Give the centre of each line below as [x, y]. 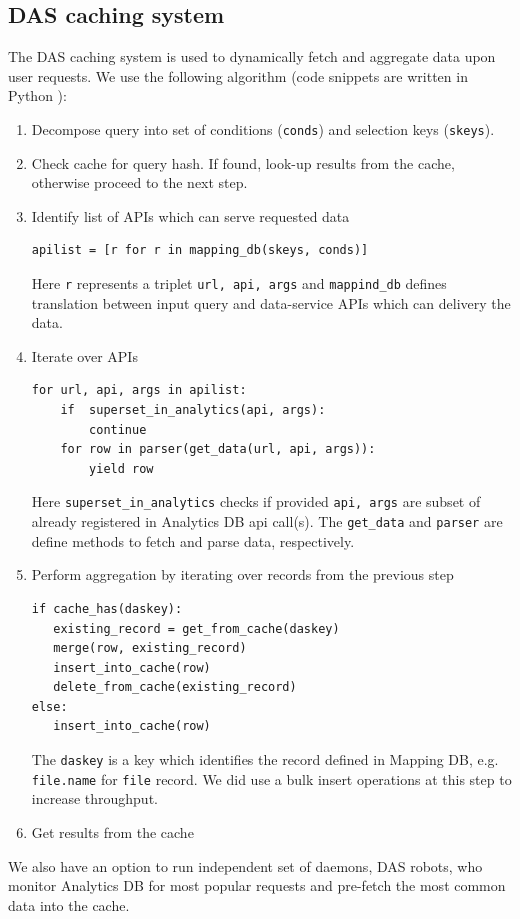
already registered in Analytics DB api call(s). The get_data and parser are [267, 521]
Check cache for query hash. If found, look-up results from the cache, [243, 162]
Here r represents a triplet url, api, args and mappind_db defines [239, 283]
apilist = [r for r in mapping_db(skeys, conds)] [200, 250]
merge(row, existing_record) [150, 648]
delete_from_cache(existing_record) [175, 687]
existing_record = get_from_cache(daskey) [196, 628]
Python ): [37, 95]
